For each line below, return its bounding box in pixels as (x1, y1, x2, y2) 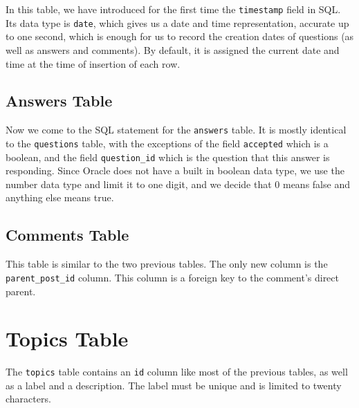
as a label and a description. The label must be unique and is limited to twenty (6, 378, 342, 392)
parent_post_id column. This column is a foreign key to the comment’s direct (6, 270, 339, 284)
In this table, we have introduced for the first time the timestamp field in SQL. (6, 2, 341, 16)
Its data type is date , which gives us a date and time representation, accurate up (6, 15, 349, 30)
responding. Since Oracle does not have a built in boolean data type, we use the (6, 163, 344, 178)
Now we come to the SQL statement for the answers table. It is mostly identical (6, 122, 347, 137)
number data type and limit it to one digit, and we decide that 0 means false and (6, 176, 350, 191)
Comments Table (6, 224, 129, 245)
